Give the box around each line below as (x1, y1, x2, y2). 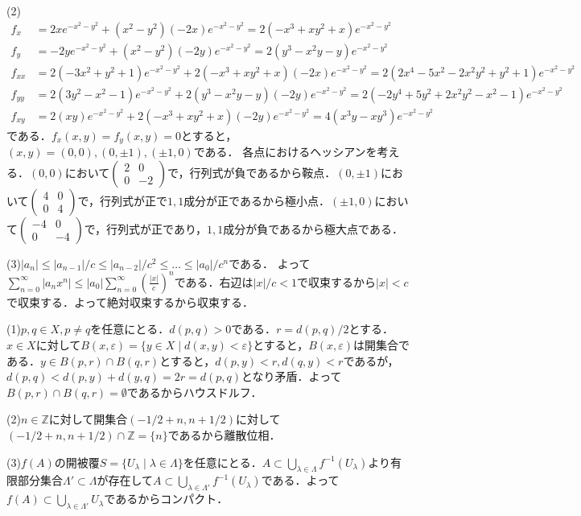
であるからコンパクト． (104, 490, 229, 507)
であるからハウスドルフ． (126, 383, 262, 400)
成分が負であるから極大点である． (223, 220, 403, 237)
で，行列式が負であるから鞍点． (167, 163, 336, 180)
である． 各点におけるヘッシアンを (193, 143, 377, 160)
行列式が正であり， (106, 220, 207, 237)
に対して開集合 (48, 411, 128, 427)
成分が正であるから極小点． (183, 192, 330, 208)
